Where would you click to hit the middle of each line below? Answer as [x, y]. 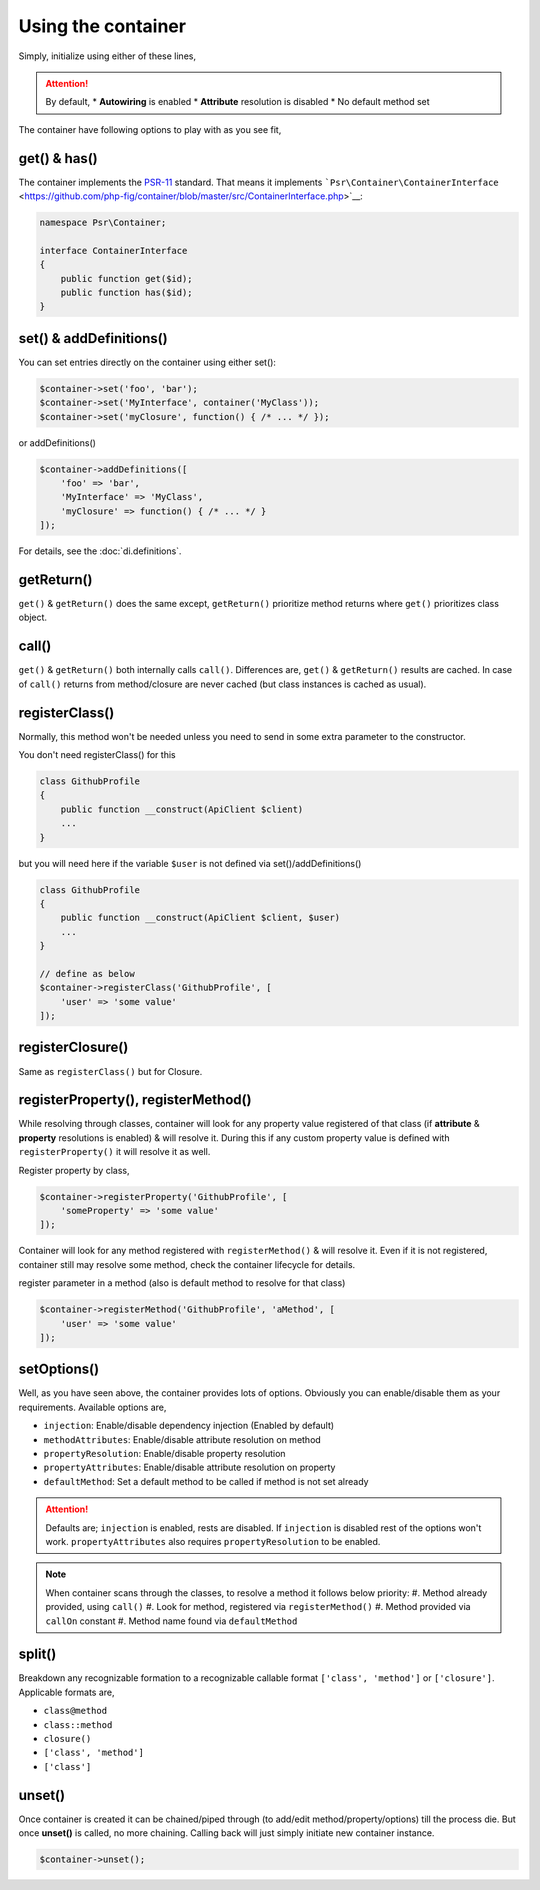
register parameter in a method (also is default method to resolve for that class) [182, 1283]
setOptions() [59, 1369]
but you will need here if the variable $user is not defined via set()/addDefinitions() [190, 863]
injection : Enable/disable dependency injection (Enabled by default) [189, 1426]
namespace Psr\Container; [103, 222]
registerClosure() [73, 1047]
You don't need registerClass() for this [97, 755]
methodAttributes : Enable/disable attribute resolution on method [182, 1439]
